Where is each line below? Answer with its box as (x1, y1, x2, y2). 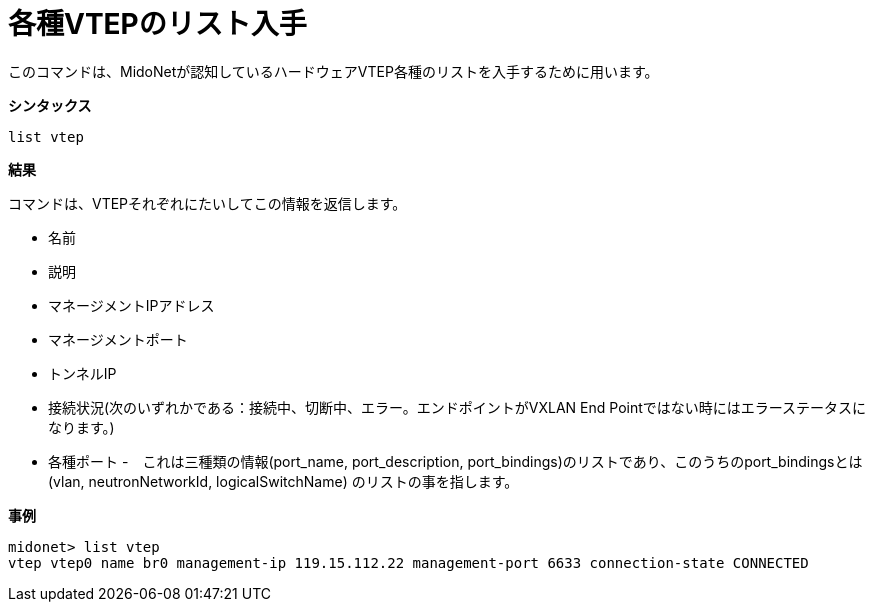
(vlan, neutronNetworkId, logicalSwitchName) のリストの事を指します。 (48, 472, 519, 490)
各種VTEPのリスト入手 (8, 7, 307, 41)
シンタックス (8, 96, 92, 114)
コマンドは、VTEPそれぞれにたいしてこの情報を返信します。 (8, 194, 407, 212)
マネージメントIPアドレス (48, 296, 215, 314)
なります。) (48, 418, 115, 436)
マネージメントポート (48, 330, 188, 348)
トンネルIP (48, 364, 117, 382)
